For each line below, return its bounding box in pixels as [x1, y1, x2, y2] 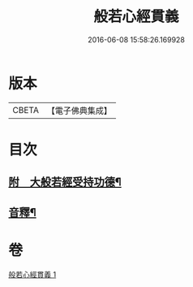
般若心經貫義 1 [8, 269, 57, 279]
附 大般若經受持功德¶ [8, 176, 122, 189]
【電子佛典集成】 [46, 105, 112, 116]
